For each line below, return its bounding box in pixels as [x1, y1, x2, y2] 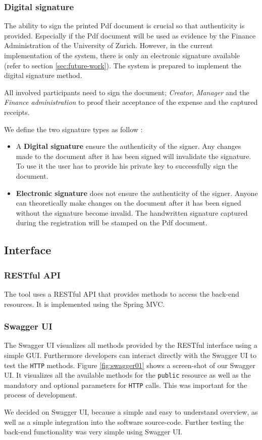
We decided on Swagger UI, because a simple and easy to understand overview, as [4, 407, 258, 417]
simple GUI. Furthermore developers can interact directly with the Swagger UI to [4, 349, 257, 360]
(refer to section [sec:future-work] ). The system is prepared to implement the [4, 60, 241, 70]
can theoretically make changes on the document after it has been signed [16, 197, 241, 208]
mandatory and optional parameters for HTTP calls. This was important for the [4, 379, 247, 390]
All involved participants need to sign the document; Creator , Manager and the [4, 87, 249, 97]
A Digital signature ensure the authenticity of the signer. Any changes [16, 141, 241, 151]
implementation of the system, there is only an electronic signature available [4, 50, 240, 60]
